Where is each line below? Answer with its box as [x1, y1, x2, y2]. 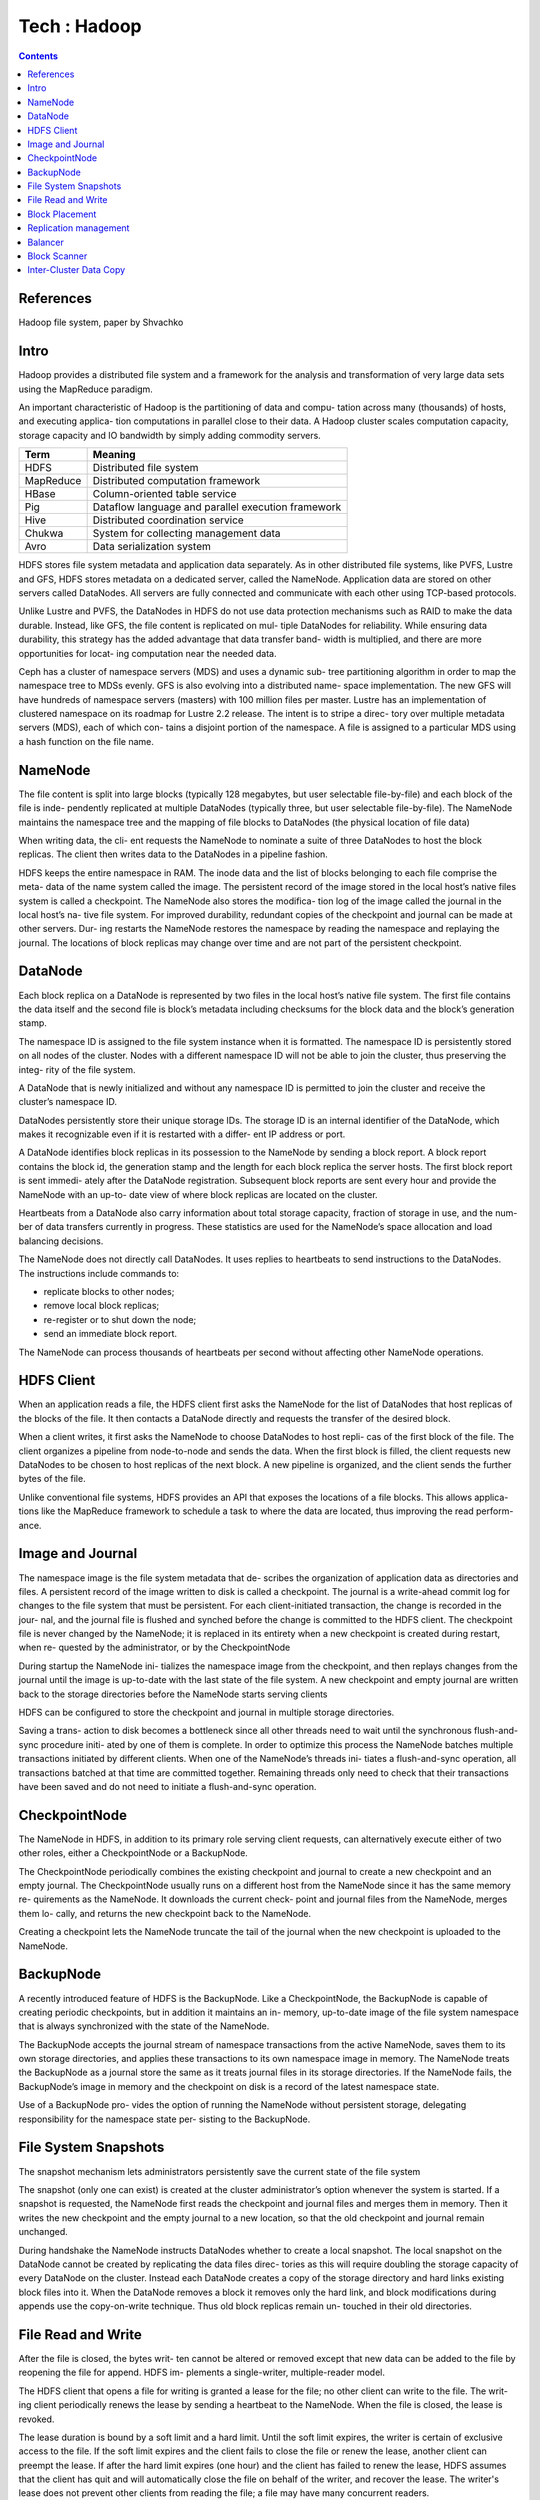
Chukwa [24, 526, 64, 540]
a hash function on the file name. [18, 735, 155, 747]
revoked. [18, 2413, 55, 2425]
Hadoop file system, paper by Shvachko [18, 316, 184, 329]
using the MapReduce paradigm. [18, 383, 154, 395]
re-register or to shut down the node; [43, 1313, 197, 1325]
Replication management [27, 222, 130, 234]
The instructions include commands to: [18, 1267, 180, 1279]
